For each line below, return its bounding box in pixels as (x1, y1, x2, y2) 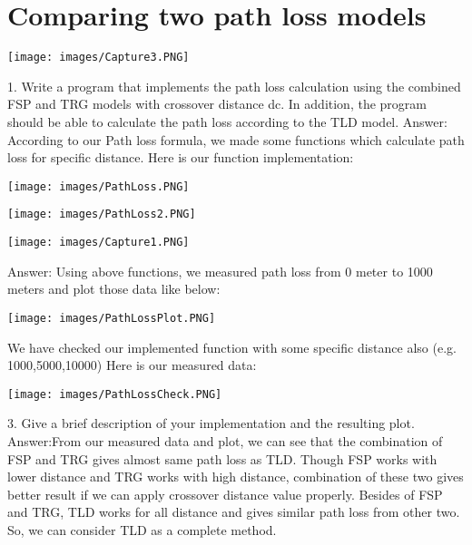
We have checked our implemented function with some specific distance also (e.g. (7, 337, 457, 356)
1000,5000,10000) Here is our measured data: (7, 355, 257, 375)
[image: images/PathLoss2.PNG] (7, 208, 196, 221)
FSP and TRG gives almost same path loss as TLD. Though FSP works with (7, 449, 438, 468)
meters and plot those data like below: (7, 279, 221, 298)
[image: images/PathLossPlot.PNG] (7, 311, 216, 325)
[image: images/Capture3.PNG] (7, 51, 190, 64)
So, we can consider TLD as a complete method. (7, 520, 277, 539)
